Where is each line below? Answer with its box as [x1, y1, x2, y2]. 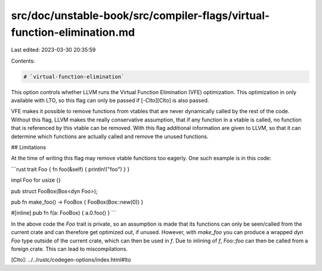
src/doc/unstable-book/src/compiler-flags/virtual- [11, 9, 270, 22]
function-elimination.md [11, 26, 135, 39]
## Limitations [11, 144, 47, 151]
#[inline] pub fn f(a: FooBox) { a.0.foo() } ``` [11, 209, 117, 217]
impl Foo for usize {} [11, 176, 61, 184]
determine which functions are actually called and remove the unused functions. [11, 133, 209, 140]
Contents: [11, 57, 35, 64]
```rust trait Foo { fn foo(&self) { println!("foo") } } [11, 166, 130, 173]
